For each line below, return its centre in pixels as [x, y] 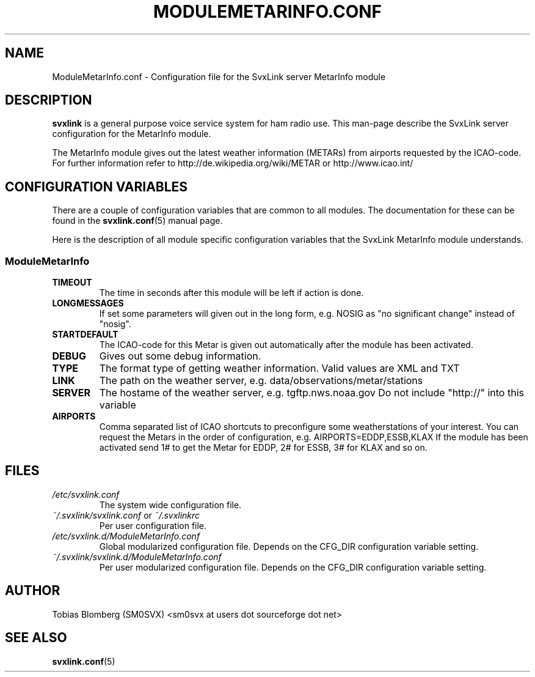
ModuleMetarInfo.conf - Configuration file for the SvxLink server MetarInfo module [219, 76]
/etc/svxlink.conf [86, 494]
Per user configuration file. [153, 525]
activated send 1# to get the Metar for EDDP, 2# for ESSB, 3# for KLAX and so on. [263, 448]
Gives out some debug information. [180, 356]
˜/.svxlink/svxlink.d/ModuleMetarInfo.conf [137, 557]
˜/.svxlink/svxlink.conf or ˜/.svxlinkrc [126, 515]
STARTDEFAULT [85, 335]
